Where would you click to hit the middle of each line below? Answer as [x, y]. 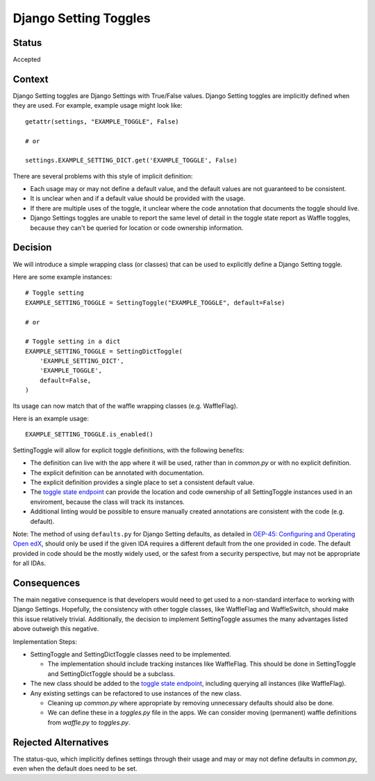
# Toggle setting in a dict [73, 342]
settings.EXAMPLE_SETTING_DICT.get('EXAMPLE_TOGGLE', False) [131, 161]
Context [31, 79]
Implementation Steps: [45, 641]
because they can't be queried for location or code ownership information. [137, 228]
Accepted [27, 60]
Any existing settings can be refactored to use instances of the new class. [136, 693]
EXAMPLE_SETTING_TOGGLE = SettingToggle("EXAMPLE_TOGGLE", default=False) [155, 303]
